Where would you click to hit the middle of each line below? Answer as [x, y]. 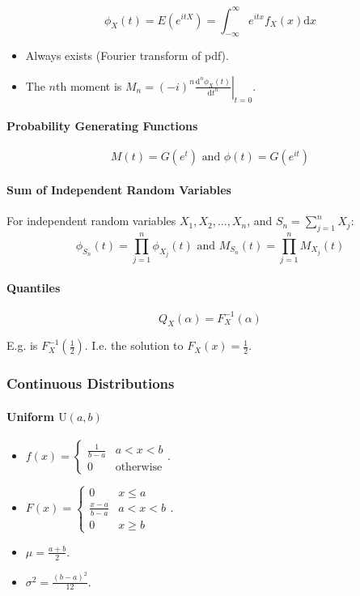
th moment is [89, 85]
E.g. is [22, 345]
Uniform [30, 416]
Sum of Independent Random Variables [119, 190]
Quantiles [34, 287]
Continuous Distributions [91, 383]
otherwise [139, 468]
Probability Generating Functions [102, 126]
